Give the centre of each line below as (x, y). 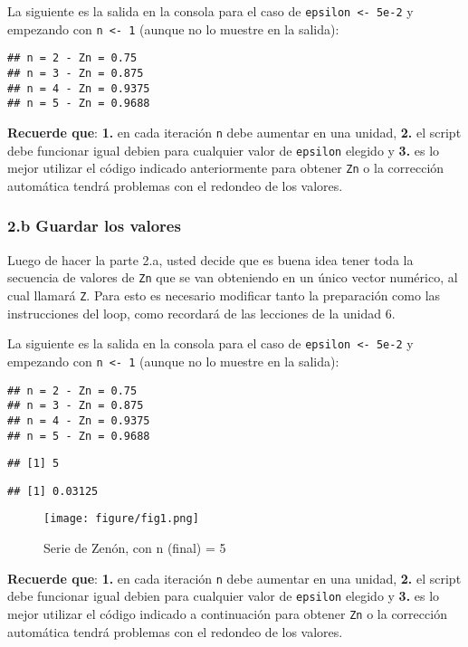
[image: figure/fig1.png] (121, 519)
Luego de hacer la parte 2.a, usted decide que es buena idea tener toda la (210, 259)
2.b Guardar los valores (94, 226)
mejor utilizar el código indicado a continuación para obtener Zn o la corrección (227, 614)
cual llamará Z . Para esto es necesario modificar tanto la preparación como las (224, 295)
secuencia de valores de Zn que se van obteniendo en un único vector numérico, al (233, 277)
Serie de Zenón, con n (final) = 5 (135, 548)
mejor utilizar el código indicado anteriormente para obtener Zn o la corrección (226, 168)
